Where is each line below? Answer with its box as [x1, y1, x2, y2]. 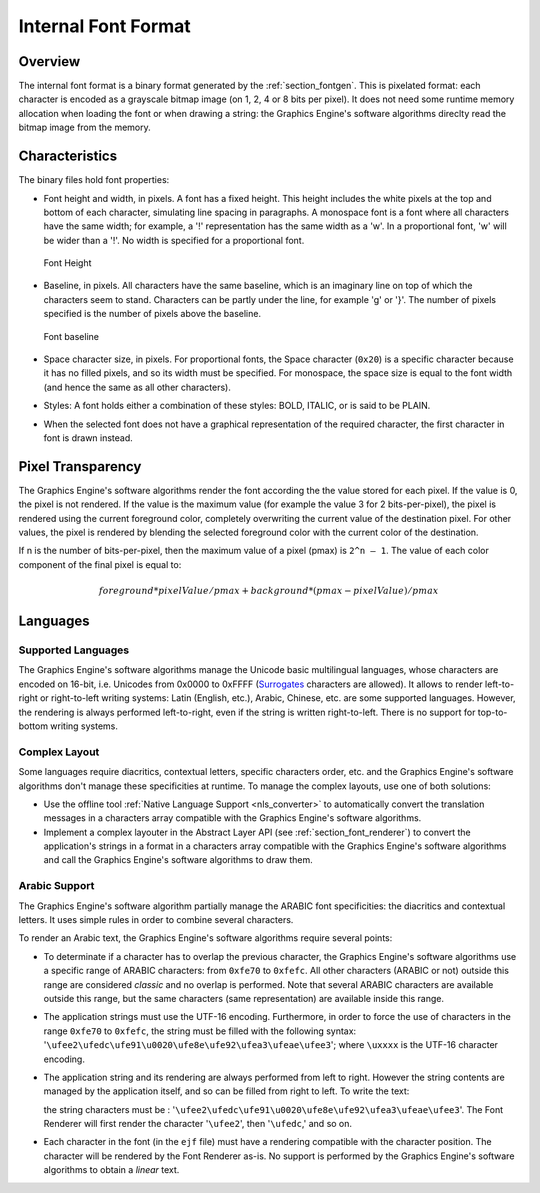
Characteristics [18, 148, 118, 165]
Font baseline [43, 330, 100, 342]
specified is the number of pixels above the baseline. [43, 308, 262, 320]
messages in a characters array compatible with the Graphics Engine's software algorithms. [43, 812, 422, 824]
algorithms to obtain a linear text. [43, 1164, 180, 1176]
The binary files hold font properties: [18, 174, 170, 186]
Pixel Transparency [18, 458, 142, 475]
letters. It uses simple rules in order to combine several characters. [18, 913, 294, 925]
